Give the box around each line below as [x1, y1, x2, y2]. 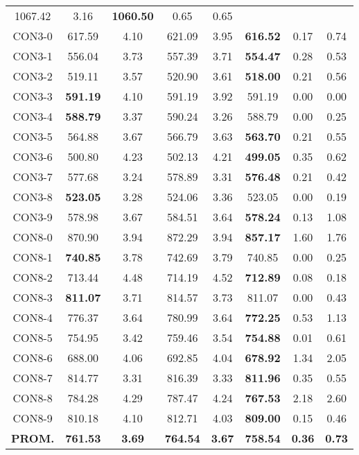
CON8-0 [12, 229, 53, 245]
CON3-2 [12, 68, 53, 84]
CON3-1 [12, 48, 53, 64]
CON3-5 [12, 128, 53, 144]
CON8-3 [12, 289, 53, 305]
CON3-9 [12, 209, 53, 225]
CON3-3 [12, 88, 53, 104]
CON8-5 [12, 329, 53, 345]
